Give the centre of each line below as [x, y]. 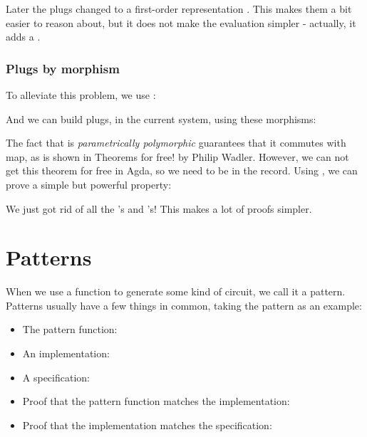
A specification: [56, 377]
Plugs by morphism [63, 68]
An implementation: [66, 353]
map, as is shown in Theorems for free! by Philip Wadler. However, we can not [177, 156]
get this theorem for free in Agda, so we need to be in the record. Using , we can [182, 170]
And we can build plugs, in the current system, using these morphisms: [161, 119]
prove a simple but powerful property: [89, 184]
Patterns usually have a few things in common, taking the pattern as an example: [184, 305]
